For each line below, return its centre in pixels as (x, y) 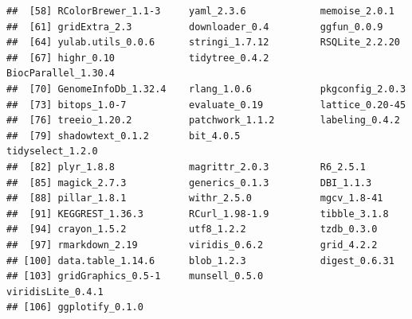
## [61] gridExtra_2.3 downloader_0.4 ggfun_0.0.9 (195, 27)
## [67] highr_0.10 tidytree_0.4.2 (138, 58)
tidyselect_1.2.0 (52, 152)
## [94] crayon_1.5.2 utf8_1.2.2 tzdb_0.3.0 (192, 230)
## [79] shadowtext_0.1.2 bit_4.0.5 (124, 136)
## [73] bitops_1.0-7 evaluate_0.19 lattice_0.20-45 (206, 105)
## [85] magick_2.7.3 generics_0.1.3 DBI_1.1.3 (189, 183)
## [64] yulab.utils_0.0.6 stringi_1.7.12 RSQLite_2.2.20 (203, 43)
